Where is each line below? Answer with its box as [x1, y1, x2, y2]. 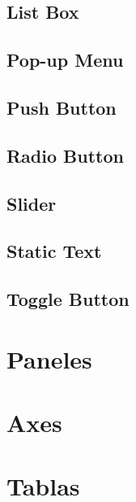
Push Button [6, 94, 117, 120]
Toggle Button [6, 286, 130, 312]
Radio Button [6, 142, 124, 168]
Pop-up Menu [6, 47, 124, 72]
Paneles [6, 342, 92, 375]
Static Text [6, 238, 102, 264]
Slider [6, 190, 57, 216]
